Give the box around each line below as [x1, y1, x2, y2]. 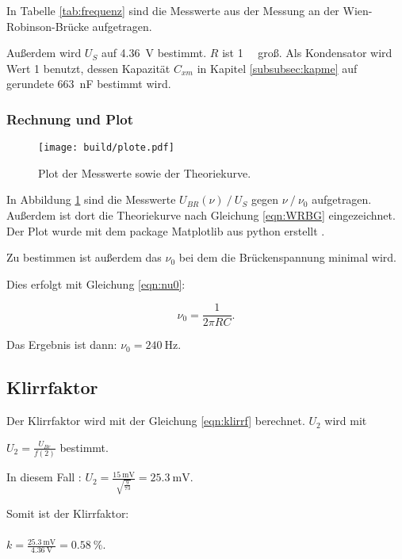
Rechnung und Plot [6, 109, 133, 128]
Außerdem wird [6, 44, 82, 61]
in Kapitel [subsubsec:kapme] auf [197, 59, 358, 76]
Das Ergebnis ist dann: [6, 336, 117, 353]
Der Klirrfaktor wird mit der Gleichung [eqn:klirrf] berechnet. [6, 412, 305, 429]
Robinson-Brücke [6, 17, 89, 34]
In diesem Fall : [6, 469, 82, 485]
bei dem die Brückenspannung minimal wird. [178, 249, 396, 266]
